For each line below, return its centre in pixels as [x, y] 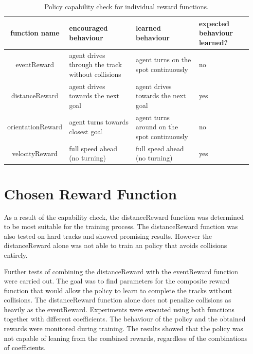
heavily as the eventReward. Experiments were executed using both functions [119, 309]
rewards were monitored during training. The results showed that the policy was [124, 328]
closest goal [86, 132]
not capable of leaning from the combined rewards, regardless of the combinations [126, 338]
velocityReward [35, 153]
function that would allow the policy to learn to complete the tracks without [118, 290]
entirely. [16, 255]
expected [214, 23]
